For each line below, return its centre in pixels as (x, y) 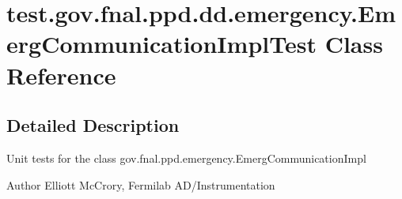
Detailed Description (93, 125)
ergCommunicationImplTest (161, 44)
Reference (61, 75)
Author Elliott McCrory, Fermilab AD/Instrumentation (141, 184)
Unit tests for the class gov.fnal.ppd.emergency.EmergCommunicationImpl (186, 158)
